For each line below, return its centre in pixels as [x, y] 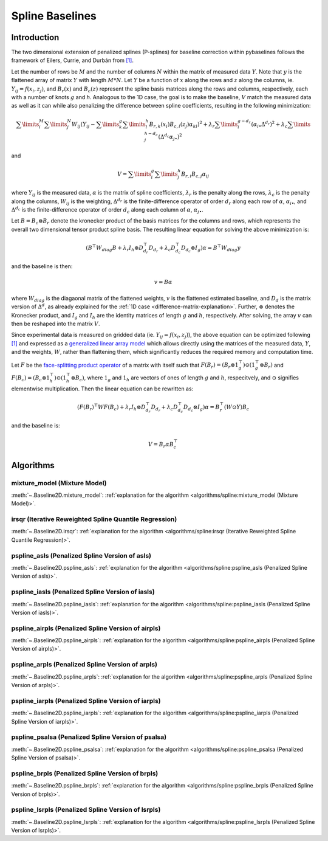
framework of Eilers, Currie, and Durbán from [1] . [72, 60]
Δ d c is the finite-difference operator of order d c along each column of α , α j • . [107, 210]
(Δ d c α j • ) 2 [170, 137]
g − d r [244, 121]
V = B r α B [161, 445]
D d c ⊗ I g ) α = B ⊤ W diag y [211, 248]
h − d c [151, 134]
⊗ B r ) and [271, 366]
